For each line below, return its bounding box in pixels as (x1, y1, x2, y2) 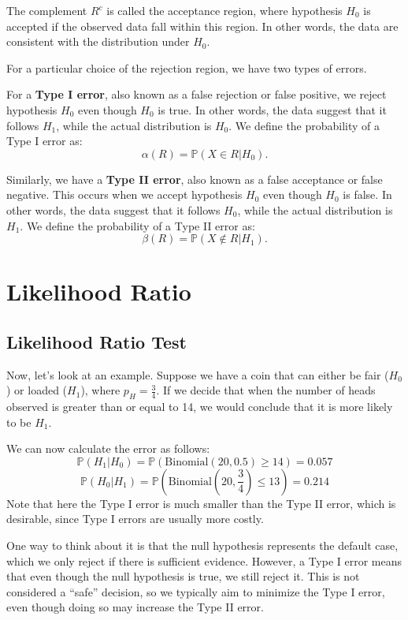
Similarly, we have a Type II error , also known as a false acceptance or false (6, 170, 383, 187)
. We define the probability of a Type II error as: (20, 217, 255, 233)
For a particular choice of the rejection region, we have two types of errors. (6, 59, 367, 76)
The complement (6, 2, 87, 18)
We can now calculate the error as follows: (6, 440, 210, 457)
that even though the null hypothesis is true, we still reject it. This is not (6, 568, 360, 585)
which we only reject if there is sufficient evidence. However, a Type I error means (6, 552, 402, 569)
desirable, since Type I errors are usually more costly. (6, 510, 264, 527)
